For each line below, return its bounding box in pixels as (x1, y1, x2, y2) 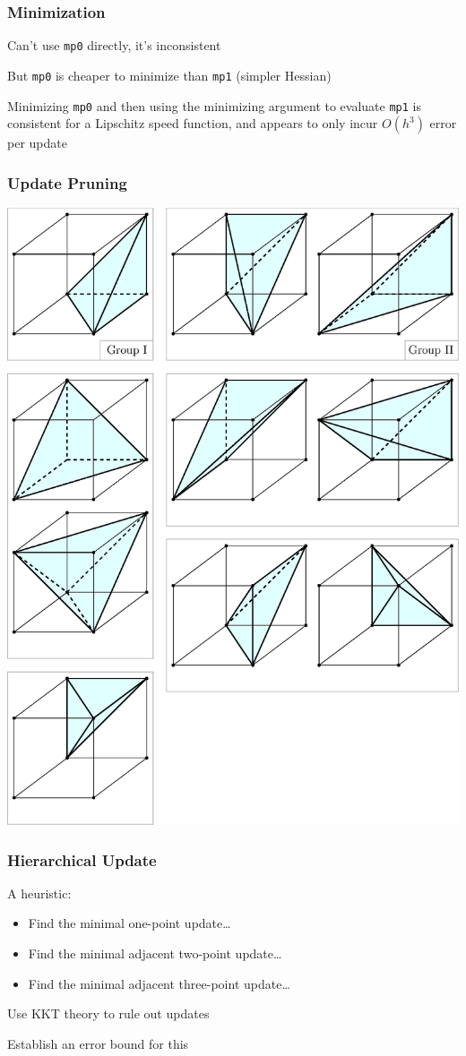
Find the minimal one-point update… (28, 914, 231, 932)
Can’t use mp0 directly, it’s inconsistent (7, 36, 221, 55)
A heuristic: (7, 883, 72, 902)
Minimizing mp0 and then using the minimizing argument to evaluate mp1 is (7, 96, 422, 115)
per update (7, 133, 67, 152)
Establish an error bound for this (7, 1034, 189, 1052)
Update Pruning (7, 171, 127, 193)
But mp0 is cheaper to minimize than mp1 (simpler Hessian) (7, 65, 332, 84)
